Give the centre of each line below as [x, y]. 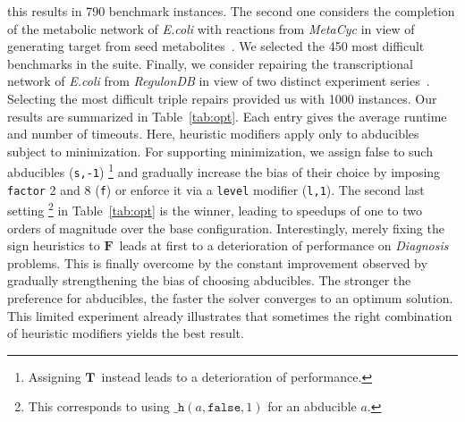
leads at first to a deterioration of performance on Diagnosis [284, 245]
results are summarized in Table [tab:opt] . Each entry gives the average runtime [227, 116]
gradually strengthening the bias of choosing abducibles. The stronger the [209, 280]
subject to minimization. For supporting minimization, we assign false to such [220, 151]
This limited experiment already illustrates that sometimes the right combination [230, 315]
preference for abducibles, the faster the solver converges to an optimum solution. [230, 297]
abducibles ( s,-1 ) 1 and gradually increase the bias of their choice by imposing [224, 170]
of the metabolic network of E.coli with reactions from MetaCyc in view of [211, 28]
